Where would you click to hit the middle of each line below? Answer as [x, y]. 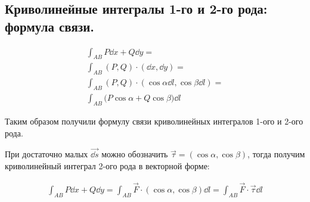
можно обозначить [135, 154]
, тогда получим [276, 154]
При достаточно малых [46, 154]
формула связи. [49, 26]
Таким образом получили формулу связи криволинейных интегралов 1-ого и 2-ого [154, 121]
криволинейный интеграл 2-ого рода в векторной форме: [107, 165]
